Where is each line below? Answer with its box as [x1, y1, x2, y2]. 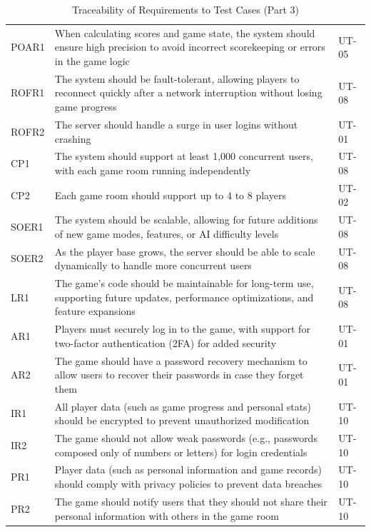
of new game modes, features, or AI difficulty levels [54, 226, 279, 241]
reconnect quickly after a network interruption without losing [54, 85, 322, 100]
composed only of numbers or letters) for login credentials [54, 444, 308, 459]
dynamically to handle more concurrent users [54, 258, 252, 273]
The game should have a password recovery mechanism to [54, 353, 308, 368]
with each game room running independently [54, 162, 251, 177]
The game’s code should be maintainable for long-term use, [54, 276, 314, 291]
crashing [54, 131, 91, 146]
